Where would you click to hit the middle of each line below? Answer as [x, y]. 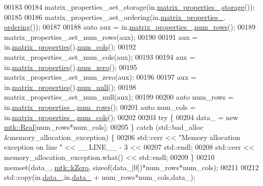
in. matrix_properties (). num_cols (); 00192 [70, 47]
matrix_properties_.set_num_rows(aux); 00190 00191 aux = [101, 37]
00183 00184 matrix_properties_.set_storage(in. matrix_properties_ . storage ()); [129, 7]
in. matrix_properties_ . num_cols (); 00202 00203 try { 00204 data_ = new [121, 117]
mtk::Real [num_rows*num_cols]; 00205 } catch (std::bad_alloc [104, 127]
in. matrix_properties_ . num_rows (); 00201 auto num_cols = [100, 107]
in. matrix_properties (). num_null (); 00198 [70, 87]
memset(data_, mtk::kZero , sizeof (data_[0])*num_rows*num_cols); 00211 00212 [131, 167]
